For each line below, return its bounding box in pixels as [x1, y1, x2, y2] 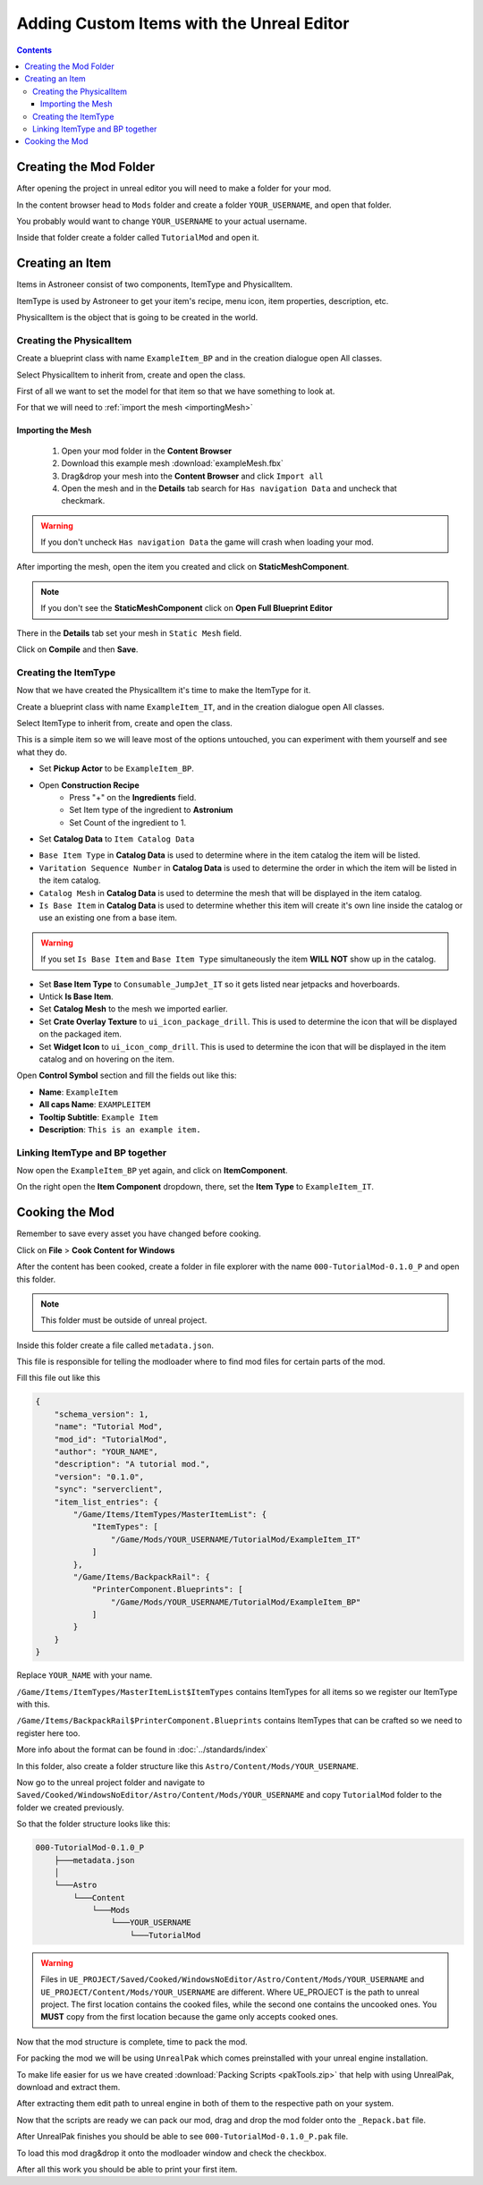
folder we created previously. [16, 1802, 124, 1813]
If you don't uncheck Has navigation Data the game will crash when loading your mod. [40, 537, 375, 547]
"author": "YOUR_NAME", [54, 1447, 158, 1457]
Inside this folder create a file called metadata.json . [16, 1340, 215, 1351]
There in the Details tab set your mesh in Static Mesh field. [16, 627, 241, 639]
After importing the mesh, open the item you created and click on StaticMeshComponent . [16, 562, 350, 572]
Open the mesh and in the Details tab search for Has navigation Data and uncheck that [61, 483, 397, 494]
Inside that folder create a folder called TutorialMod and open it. [16, 233, 259, 243]
